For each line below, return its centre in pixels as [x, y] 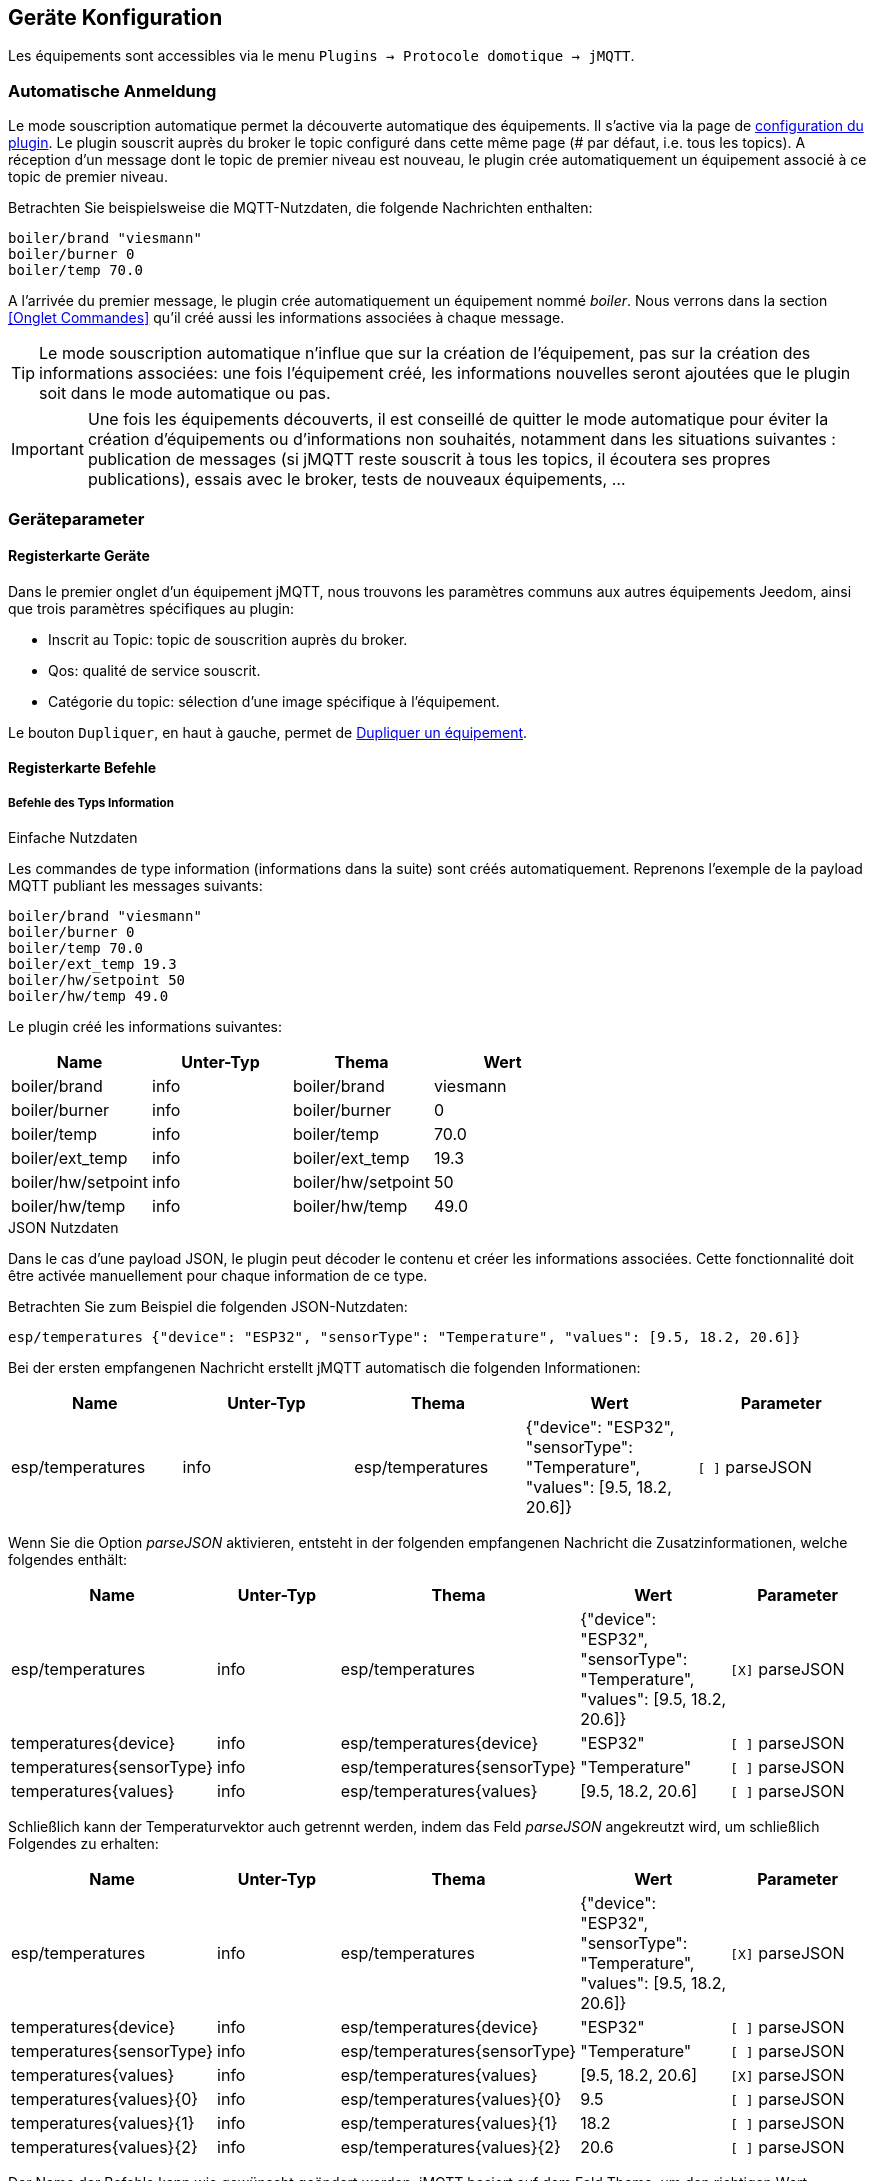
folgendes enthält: [67, 1560]
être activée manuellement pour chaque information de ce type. [218, 1276]
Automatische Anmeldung [112, 90]
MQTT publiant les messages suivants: [135, 886]
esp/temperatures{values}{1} [449, 2123]
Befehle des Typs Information [91, 802]
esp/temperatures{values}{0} [451, 2099]
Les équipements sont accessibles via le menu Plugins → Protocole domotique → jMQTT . [321, 56]
